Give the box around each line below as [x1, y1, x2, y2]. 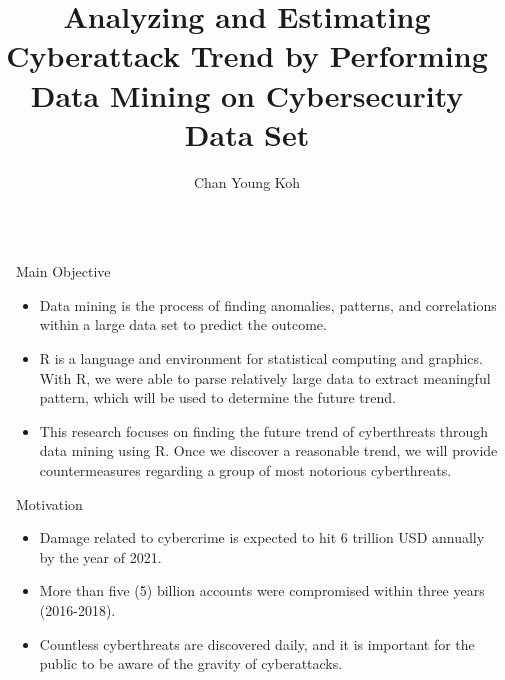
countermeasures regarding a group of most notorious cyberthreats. [39, 460, 452, 481]
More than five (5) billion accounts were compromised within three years [39, 580, 485, 601]
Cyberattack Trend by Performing [6, 35, 488, 76]
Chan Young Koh [193, 171, 301, 192]
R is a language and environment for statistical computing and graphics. [39, 348, 483, 369]
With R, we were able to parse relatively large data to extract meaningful [39, 367, 491, 388]
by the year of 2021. [39, 546, 162, 567]
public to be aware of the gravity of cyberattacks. [39, 653, 343, 674]
